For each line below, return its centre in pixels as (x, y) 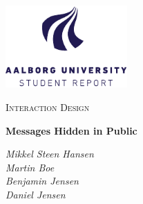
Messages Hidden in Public (71, 130)
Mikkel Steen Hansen (50, 154)
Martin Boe (30, 167)
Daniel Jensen (36, 194)
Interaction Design (48, 107)
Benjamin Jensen (42, 181)
